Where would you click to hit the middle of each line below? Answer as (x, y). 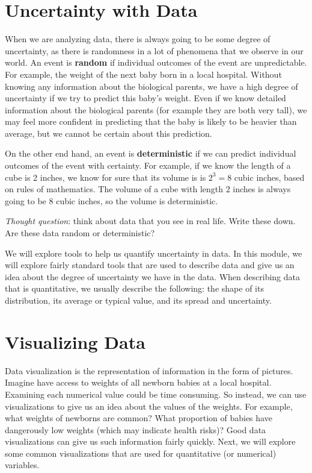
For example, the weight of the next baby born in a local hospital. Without (143, 74)
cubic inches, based (269, 177)
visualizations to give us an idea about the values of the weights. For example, (149, 406)
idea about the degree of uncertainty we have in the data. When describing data (152, 276)
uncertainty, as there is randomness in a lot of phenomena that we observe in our (154, 50)
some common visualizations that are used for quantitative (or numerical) (141, 453)
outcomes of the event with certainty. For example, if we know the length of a (148, 165)
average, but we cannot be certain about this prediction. (109, 133)
